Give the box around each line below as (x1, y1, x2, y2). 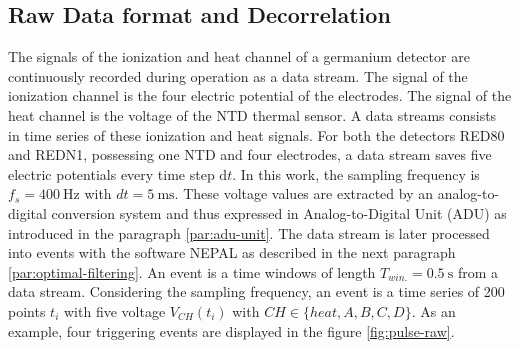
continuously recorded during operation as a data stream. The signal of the (8, 65, 468, 86)
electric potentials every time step (8, 163, 215, 184)
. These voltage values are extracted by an (174, 183, 434, 204)
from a (457, 261, 498, 282)
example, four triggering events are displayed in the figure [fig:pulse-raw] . (8, 320, 455, 341)
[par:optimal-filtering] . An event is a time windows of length (8, 261, 376, 282)
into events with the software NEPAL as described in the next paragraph (8, 242, 456, 263)
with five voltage (63, 300, 166, 321)
